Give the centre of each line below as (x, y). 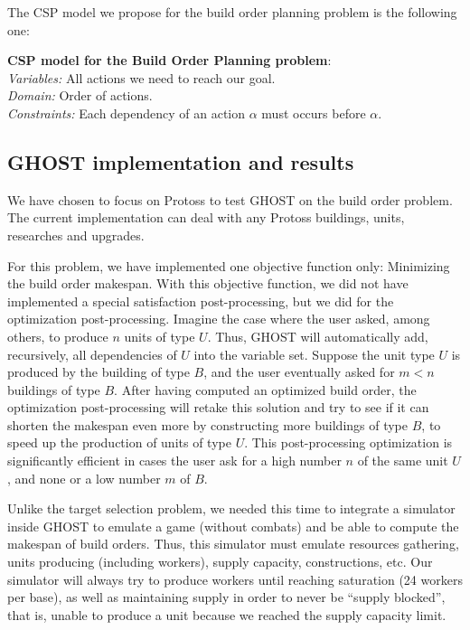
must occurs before (314, 113)
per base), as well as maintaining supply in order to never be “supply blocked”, (226, 597)
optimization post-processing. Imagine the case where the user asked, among (219, 319)
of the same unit (403, 461)
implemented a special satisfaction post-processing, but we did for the (201, 301)
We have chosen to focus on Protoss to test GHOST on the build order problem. (230, 199)
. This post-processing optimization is (348, 442)
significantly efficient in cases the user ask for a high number (174, 461)
